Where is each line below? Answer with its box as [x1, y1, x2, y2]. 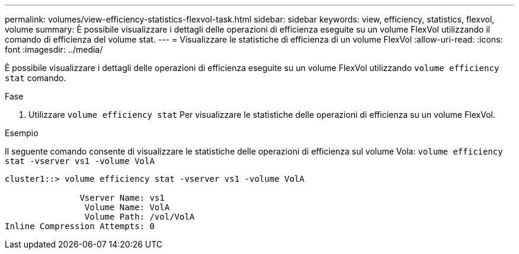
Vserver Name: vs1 [79, 193, 165, 202]
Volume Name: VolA [84, 202, 170, 212]
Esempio [5, 128, 39, 138]
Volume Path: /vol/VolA [84, 212, 195, 221]
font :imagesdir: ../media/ [5, 44, 103, 54]
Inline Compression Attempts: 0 [5, 221, 155, 231]
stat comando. [5, 73, 66, 83]
